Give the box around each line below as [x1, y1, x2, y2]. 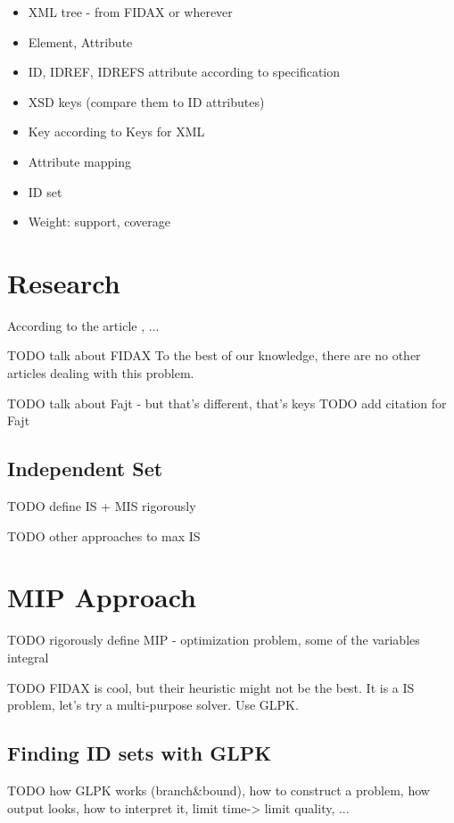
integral [7, 647, 49, 666]
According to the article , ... [7, 316, 160, 334]
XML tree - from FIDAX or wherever [28, 3, 233, 21]
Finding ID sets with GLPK [7, 739, 272, 767]
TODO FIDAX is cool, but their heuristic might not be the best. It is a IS [7, 678, 415, 696]
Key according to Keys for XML [28, 122, 205, 141]
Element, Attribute [28, 32, 133, 51]
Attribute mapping [28, 152, 131, 170]
